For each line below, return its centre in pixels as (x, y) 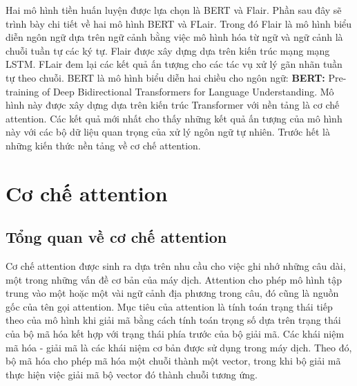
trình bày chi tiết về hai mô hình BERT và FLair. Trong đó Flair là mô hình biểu (179, 23)
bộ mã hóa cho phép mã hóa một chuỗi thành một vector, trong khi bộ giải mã (173, 361)
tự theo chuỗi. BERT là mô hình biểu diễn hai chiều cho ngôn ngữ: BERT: (165, 77)
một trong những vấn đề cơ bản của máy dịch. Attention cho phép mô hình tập (174, 279)
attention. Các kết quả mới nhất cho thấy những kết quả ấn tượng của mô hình (174, 118)
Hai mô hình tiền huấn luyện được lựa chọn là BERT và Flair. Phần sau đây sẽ (174, 10)
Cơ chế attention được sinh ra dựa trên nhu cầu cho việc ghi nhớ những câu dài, (176, 266)
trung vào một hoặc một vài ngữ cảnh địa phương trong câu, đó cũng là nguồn (172, 293)
